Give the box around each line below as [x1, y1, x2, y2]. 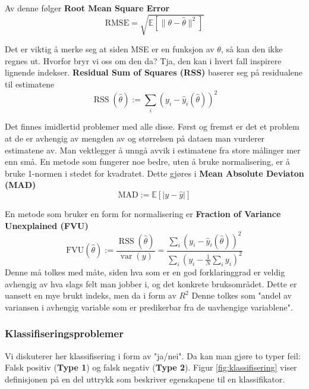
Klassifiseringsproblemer [5, 326, 124, 341]
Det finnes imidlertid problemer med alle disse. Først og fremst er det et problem [5, 120, 299, 133]
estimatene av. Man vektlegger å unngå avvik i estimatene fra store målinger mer [5, 143, 301, 156]
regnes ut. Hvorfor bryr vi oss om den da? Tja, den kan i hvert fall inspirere [5, 54, 282, 67]
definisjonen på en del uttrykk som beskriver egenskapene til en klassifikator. [5, 372, 285, 385]
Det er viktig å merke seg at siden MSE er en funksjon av [5, 43, 215, 55]
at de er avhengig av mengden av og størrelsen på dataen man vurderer [5, 131, 265, 144]
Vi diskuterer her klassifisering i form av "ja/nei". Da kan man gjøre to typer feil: [5, 349, 301, 362]
